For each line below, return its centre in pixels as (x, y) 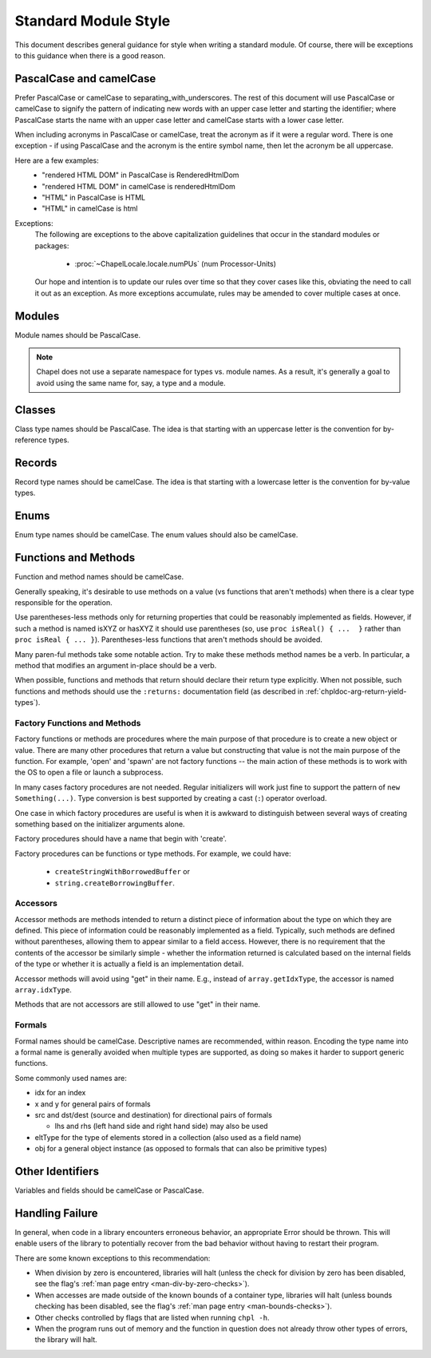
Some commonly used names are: (71, 1078)
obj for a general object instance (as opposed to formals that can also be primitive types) (181, 1149)
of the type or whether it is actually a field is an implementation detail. (129, 964)
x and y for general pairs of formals (93, 1104)
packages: (52, 245)
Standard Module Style (93, 21)
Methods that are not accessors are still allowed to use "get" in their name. (138, 1004)
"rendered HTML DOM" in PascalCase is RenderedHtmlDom (140, 175)
